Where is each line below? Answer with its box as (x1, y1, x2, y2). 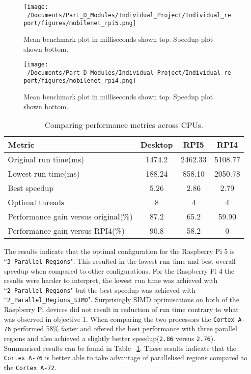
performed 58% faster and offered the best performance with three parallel (13, 323, 237, 334)
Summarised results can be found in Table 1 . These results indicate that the (4, 343, 237, 353)
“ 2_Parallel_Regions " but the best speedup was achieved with (4, 284, 195, 295)
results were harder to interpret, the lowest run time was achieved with (4, 275, 218, 285)
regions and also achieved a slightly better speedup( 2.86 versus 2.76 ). (4, 333, 216, 343)
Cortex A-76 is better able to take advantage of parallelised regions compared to (4, 352, 248, 363)
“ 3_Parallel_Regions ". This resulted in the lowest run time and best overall (4, 255, 236, 266)
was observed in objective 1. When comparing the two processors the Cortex (4, 313, 235, 324)
